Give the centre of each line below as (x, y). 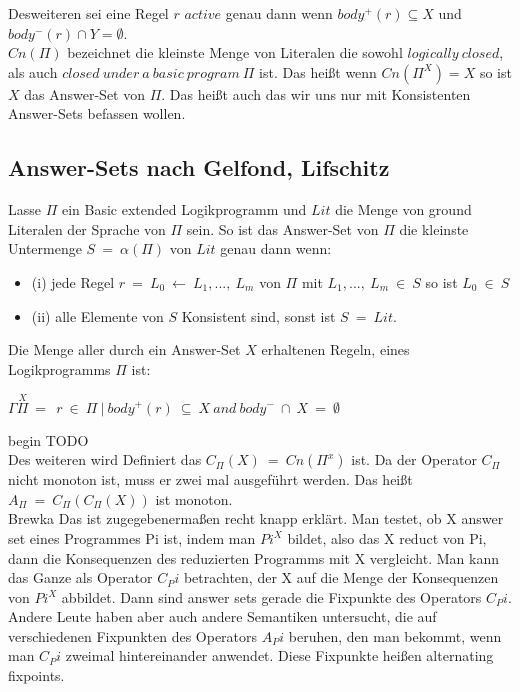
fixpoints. (36, 675)
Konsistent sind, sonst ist (258, 315)
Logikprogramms (59, 368)
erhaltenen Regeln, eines (335, 349)
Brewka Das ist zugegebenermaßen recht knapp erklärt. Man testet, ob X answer (256, 518)
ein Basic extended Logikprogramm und (184, 209)
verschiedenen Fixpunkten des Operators (133, 635)
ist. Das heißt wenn (318, 71)
